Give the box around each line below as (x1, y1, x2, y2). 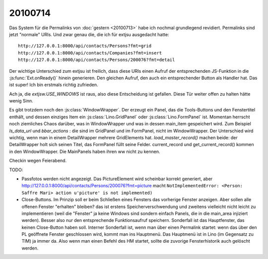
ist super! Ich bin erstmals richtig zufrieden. (9, 82, 99, 88)
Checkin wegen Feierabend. (9, 157, 67, 163)
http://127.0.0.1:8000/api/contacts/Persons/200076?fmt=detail (18, 57, 175, 63)
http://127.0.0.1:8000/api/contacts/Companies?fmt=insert (18, 50, 162, 55)
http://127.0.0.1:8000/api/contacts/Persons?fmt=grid (18, 43, 151, 49)
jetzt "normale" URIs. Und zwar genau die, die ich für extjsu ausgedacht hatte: (9, 31, 169, 37)
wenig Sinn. (9, 98, 33, 104)
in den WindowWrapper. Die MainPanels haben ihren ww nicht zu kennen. (9, 149, 160, 155)
